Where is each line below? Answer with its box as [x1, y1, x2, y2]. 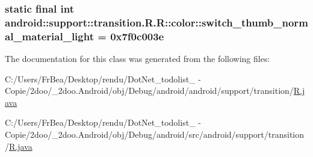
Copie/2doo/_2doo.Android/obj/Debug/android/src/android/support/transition [5, 128, 305, 141]
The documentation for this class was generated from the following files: [5, 52, 270, 65]
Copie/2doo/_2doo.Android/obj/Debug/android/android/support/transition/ [5, 84, 294, 97]
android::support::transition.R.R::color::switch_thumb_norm [5, 14, 308, 29]
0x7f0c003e [110, 28, 164, 43]
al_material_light [5, 28, 94, 43]
